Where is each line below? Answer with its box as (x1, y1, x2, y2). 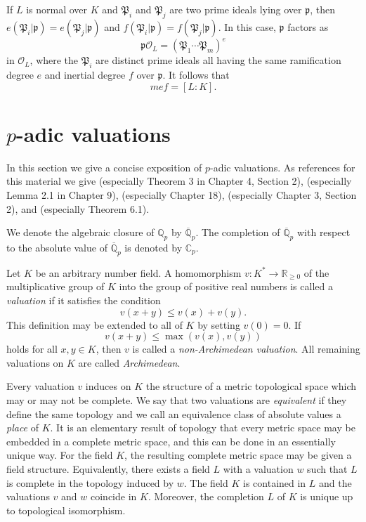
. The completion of (195, 225, 280, 240)
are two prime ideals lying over (169, 2, 302, 16)
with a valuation (223, 461, 294, 476)
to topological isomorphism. (6, 502, 126, 517)
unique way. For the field (6, 448, 113, 462)
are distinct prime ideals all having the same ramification (96, 53, 341, 67)
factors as (287, 19, 329, 34)
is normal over (26, 2, 88, 16)
